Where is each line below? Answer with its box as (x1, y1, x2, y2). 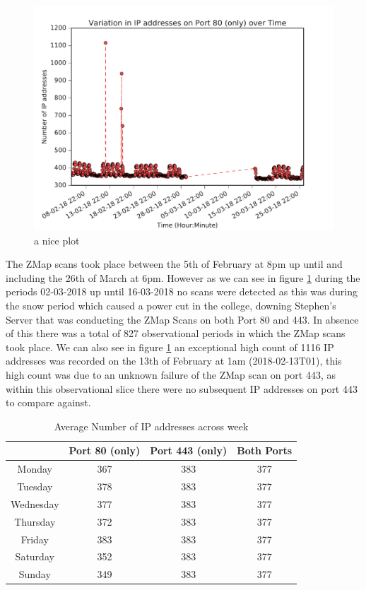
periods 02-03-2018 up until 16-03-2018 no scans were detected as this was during (6, 284, 358, 299)
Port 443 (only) (150, 443, 228, 458)
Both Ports (237, 443, 293, 458)
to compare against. (6, 395, 91, 410)
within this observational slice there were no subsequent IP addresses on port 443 (6, 381, 358, 396)
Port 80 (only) (69, 443, 141, 458)
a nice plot (34, 232, 80, 247)
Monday (17, 461, 52, 476)
